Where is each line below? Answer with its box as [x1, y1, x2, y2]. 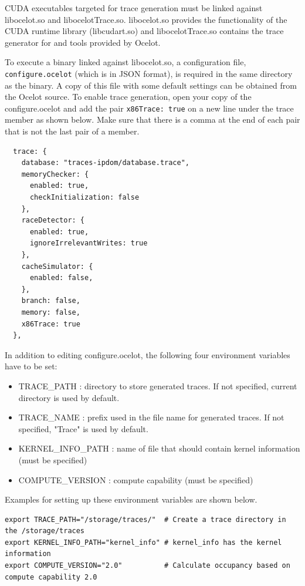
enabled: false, [29, 274, 93, 282]
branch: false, [21, 297, 80, 305]
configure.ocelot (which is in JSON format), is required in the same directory [5, 67, 293, 79]
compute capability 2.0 [5, 572, 97, 581]
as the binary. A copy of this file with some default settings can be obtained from [5, 79, 297, 91]
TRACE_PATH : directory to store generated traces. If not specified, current [18, 379, 297, 392]
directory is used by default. [18, 391, 120, 403]
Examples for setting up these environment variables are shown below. [5, 493, 257, 506]
